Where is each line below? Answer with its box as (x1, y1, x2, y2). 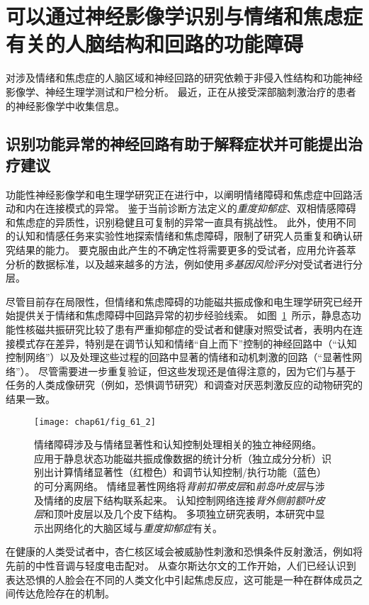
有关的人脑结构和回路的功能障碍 (6, 29, 304, 58)
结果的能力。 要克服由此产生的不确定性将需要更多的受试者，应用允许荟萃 (15, 243, 356, 257)
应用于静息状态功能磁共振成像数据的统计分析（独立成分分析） (34, 450, 322, 465)
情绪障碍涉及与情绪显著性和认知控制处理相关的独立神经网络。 (34, 437, 322, 452)
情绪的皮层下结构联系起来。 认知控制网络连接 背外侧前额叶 (43, 492, 315, 507)
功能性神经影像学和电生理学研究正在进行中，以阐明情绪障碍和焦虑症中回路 (6, 187, 353, 201)
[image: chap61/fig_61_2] (34, 416, 156, 427)
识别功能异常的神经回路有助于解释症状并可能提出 (6, 133, 348, 155)
